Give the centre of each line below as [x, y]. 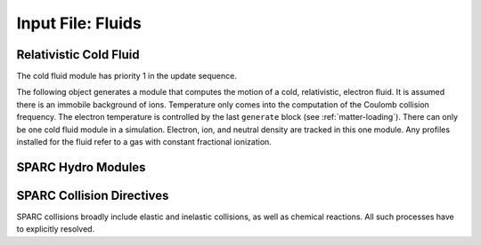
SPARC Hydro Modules [81, 167]
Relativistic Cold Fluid [78, 55]
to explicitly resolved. [56, 229]
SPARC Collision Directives [93, 195]
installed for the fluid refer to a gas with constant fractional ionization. [144, 142]
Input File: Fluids [79, 23]
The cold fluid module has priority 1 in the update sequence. [127, 76]
